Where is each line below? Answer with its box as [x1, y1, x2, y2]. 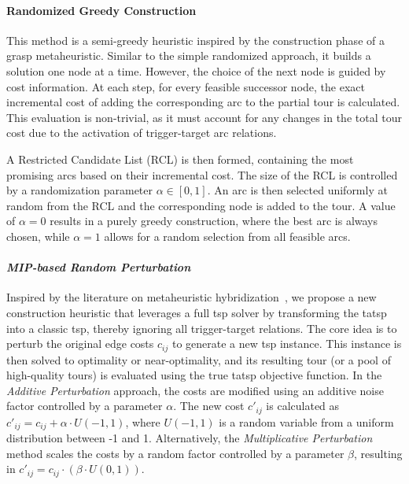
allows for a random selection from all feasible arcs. [104, 227, 351, 244]
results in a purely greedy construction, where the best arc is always [50, 212, 378, 229]
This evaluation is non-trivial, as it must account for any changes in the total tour [6, 109, 402, 125]
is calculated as [266, 397, 340, 414]
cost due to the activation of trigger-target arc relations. [6, 124, 277, 141]
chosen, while [6, 227, 70, 244]
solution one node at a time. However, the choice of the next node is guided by [6, 62, 386, 79]
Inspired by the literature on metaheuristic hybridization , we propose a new [6, 289, 377, 305]
